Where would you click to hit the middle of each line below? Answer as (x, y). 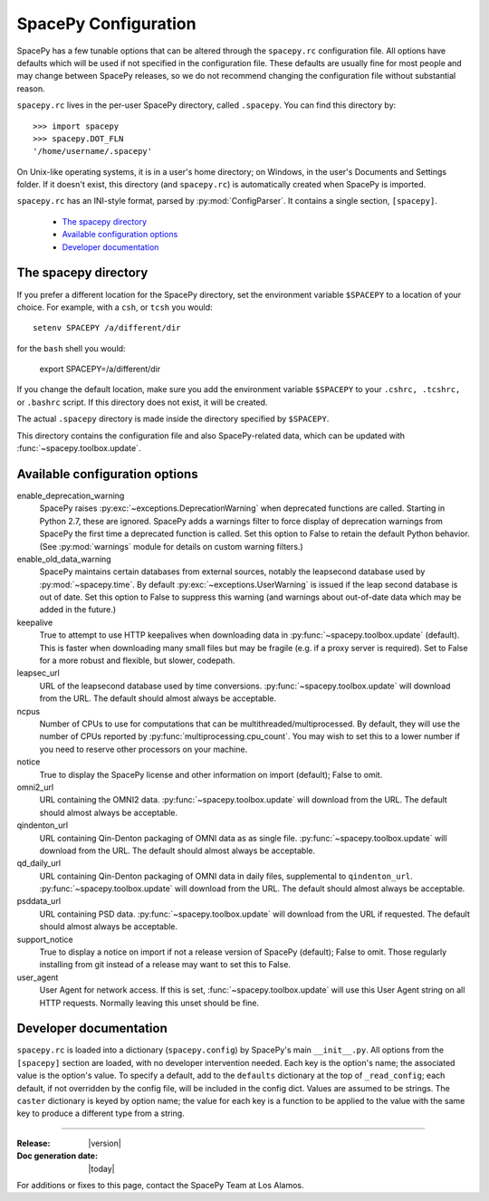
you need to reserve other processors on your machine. (144, 749)
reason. (31, 88)
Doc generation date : (58, 1156)
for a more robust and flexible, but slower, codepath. (137, 660)
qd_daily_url (39, 863)
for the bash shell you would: (71, 348)
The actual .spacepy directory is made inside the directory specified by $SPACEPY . (173, 419)
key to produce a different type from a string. (101, 1113)
